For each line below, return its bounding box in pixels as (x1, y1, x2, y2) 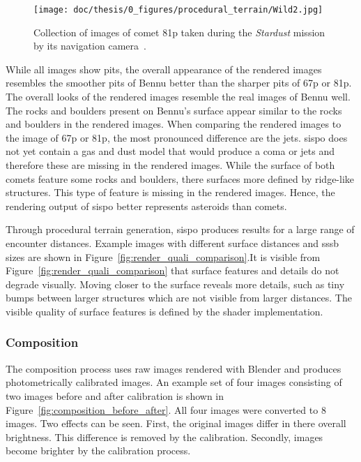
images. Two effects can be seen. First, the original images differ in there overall (6, 416, 346, 431)
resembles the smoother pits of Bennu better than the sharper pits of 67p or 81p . (6, 75, 352, 90)
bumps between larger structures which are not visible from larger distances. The (6, 290, 352, 305)
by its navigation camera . (33, 38, 146, 53)
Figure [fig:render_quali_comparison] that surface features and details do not (6, 263, 339, 278)
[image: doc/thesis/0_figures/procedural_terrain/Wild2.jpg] (33, 5, 323, 15)
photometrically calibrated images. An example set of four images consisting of (6, 375, 342, 389)
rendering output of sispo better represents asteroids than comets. (6, 198, 287, 213)
